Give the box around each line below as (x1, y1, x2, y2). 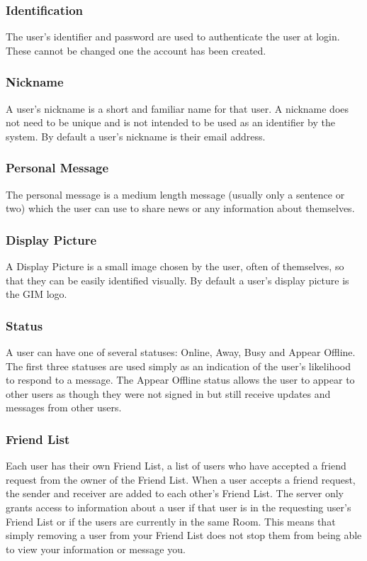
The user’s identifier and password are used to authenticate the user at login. (6, 29, 340, 44)
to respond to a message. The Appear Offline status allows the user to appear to (6, 372, 355, 387)
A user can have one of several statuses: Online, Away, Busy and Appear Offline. (6, 345, 356, 360)
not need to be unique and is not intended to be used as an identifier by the (6, 115, 336, 130)
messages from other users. (6, 400, 122, 415)
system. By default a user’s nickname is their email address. (6, 128, 266, 143)
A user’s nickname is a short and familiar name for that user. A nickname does (6, 101, 349, 116)
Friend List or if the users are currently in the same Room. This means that (6, 513, 336, 528)
